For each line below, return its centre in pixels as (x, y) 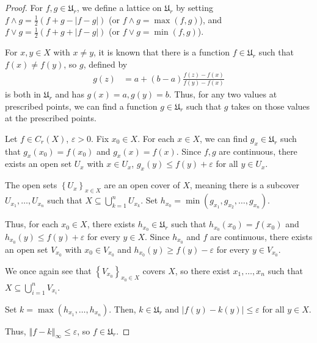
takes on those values (271, 106)
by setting (195, 7)
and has (70, 94)
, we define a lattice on (119, 7)
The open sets (31, 185)
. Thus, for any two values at (223, 94)
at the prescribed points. (51, 118)
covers (154, 270)
